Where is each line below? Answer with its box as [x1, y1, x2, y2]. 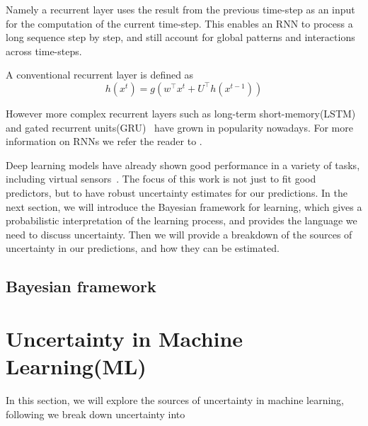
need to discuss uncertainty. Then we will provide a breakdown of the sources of [6, 226, 352, 241]
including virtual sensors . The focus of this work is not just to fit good [6, 171, 316, 186]
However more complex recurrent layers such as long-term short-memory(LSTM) [6, 105, 356, 120]
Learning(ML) [6, 352, 146, 381]
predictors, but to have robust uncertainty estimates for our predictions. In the [6, 185, 347, 200]
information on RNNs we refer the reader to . [6, 134, 202, 149]
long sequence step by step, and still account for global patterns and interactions [6, 30, 355, 45]
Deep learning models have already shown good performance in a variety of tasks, [6, 157, 360, 172]
